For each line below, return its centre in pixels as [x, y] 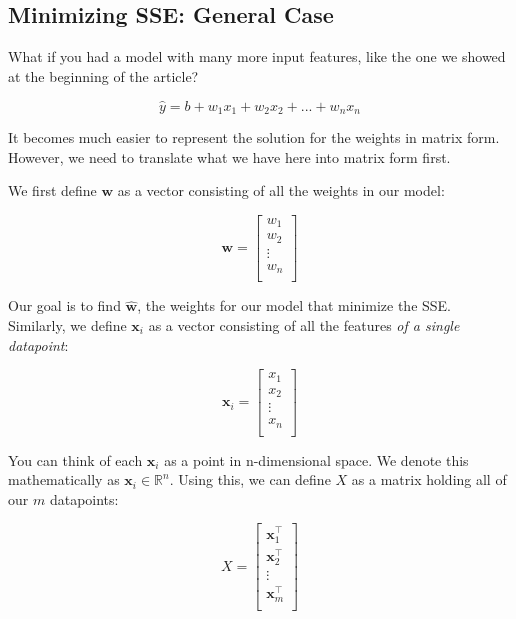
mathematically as [64, 479]
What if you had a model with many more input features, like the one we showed [257, 56]
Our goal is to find [64, 305]
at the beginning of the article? [103, 75]
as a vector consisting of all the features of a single [304, 324]
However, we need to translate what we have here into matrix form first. [229, 156]
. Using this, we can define [250, 479]
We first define [52, 190]
